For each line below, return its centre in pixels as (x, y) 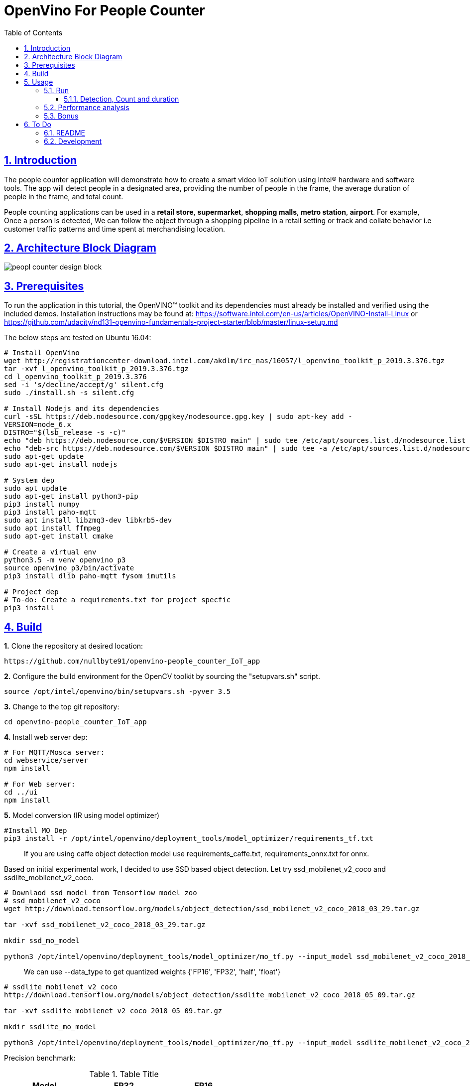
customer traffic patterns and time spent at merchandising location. (115, 229)
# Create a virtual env (50, 552)
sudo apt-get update (44, 457)
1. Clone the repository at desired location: (74, 646)
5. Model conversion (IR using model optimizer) (82, 815)
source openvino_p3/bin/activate (69, 568)
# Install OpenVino (42, 353)
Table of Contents (33, 32)
